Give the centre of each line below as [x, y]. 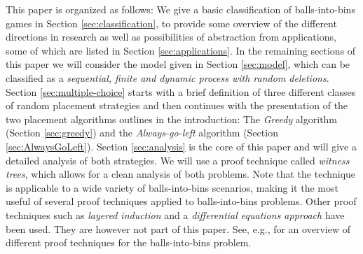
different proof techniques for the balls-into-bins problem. [129, 242]
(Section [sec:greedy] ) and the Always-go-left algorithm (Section [142, 133]
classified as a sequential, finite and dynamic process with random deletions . [167, 77]
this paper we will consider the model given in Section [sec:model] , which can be [178, 64]
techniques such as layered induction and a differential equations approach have [175, 214]
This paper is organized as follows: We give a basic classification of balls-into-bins [180, 9]
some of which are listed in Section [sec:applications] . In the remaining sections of [181, 50]
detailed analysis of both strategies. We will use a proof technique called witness [178, 160]
